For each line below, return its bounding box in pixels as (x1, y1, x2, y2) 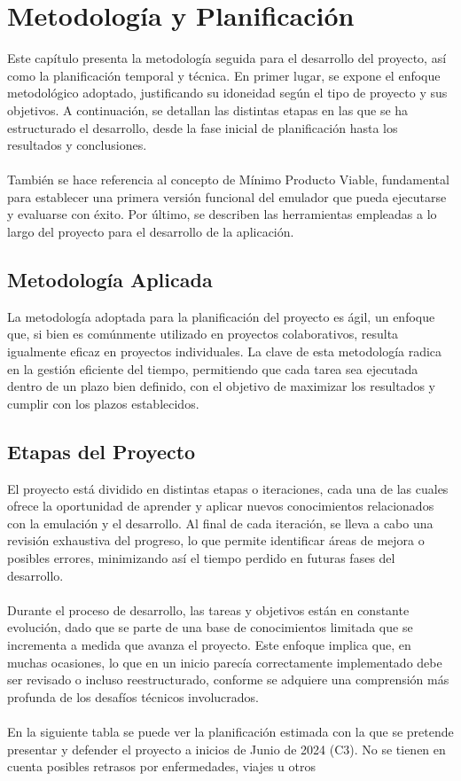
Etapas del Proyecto (7, 437, 196, 465)
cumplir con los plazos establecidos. (7, 394, 199, 412)
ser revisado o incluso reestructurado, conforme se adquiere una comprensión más (7, 670, 449, 689)
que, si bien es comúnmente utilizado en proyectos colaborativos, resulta (7, 324, 399, 343)
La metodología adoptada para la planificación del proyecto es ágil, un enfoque (7, 307, 435, 325)
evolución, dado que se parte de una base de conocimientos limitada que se (7, 618, 413, 637)
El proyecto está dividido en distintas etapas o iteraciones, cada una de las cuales (7, 479, 449, 497)
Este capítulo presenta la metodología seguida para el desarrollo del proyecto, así (7, 49, 447, 67)
